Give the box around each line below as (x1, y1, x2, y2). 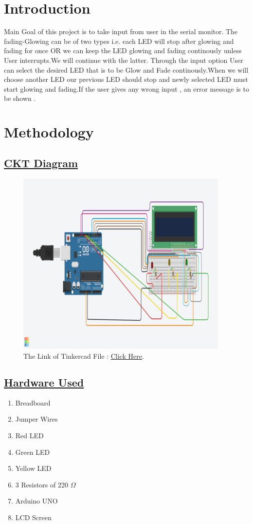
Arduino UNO (15, 496, 58, 506)
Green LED (15, 446, 50, 457)
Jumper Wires (15, 414, 58, 424)
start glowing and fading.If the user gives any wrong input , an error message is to (4, 83, 249, 94)
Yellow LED (15, 463, 52, 473)
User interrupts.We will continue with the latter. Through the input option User (4, 55, 243, 65)
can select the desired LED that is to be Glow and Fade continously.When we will (4, 64, 249, 75)
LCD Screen (15, 512, 52, 522)
